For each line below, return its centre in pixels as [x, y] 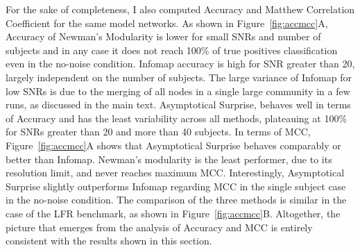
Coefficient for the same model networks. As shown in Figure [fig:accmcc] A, [167, 23]
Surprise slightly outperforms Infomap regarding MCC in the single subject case [176, 186]
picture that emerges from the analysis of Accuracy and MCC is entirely [159, 227]
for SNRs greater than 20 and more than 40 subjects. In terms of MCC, [158, 132]
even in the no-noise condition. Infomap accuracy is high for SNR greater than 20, [180, 64]
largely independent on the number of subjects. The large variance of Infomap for [179, 77]
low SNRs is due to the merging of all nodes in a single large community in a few [178, 91]
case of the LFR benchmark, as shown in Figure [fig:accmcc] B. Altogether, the [173, 213]
